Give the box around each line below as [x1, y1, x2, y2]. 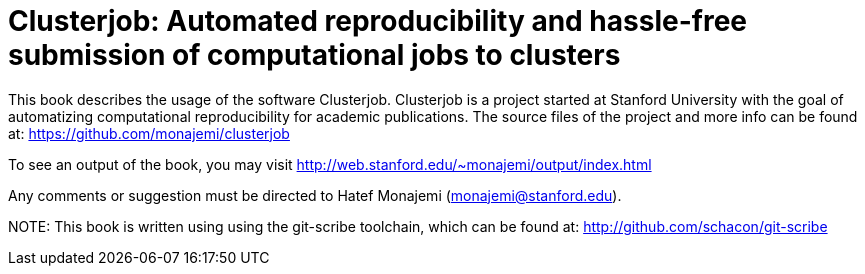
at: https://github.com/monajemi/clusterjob [8, 124, 290, 142]
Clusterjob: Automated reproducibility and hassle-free [8, 4, 747, 38]
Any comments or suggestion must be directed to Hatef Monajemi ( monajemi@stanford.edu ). [8, 186, 622, 204]
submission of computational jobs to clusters [8, 38, 621, 72]
